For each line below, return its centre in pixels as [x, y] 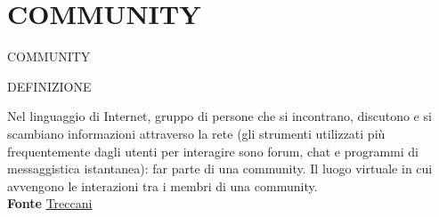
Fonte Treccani [50, 203]
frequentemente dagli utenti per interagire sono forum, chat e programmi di [213, 151]
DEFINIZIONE [49, 86]
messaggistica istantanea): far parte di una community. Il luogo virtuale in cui [220, 169]
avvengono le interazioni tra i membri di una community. [163, 185]
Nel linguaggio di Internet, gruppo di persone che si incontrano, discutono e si [219, 116]
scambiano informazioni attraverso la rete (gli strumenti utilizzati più [196, 133]
